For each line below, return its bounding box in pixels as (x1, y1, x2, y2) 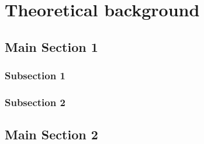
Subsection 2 (5, 94, 65, 109)
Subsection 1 (5, 68, 65, 83)
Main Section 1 (5, 37, 98, 55)
